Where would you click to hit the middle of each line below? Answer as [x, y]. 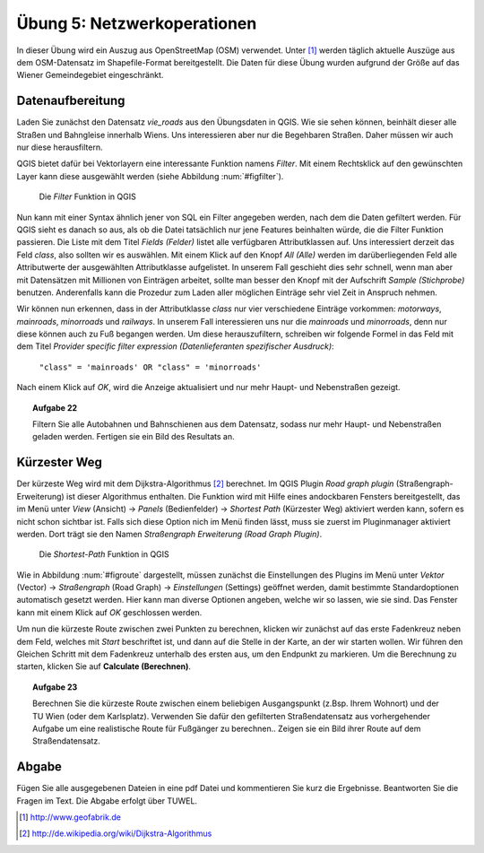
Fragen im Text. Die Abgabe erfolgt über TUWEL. [107, 801]
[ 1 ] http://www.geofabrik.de [70, 817]
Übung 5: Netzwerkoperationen [137, 23]
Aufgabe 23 [55, 687]
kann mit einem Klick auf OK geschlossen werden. [109, 612]
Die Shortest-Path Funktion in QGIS [104, 554]
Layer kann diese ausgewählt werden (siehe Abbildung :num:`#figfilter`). [150, 176]
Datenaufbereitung [71, 101]
